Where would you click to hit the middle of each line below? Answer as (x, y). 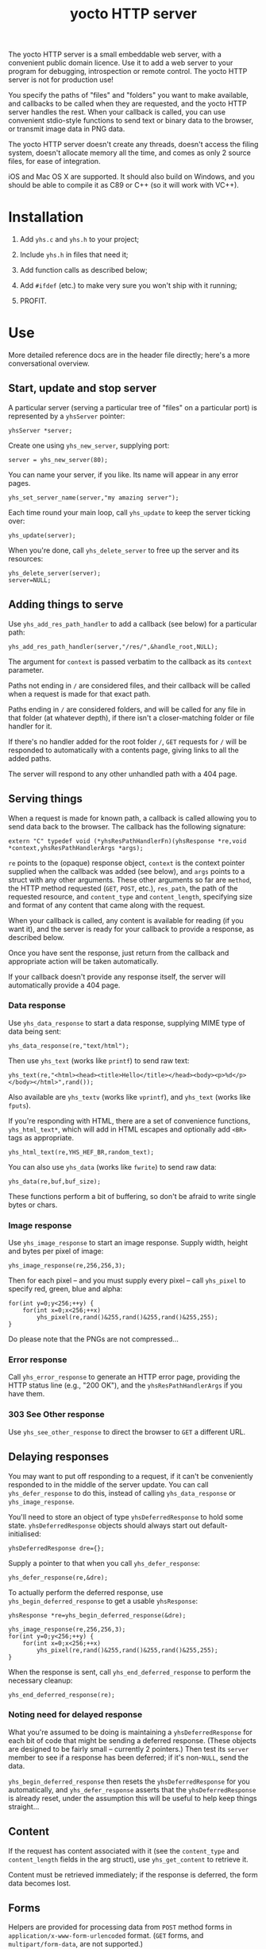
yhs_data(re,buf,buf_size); (55, 1182)
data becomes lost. (40, 1883)
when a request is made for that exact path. (79, 693)
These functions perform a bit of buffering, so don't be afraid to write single (132, 1196)
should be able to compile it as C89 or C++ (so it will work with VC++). (124, 185)
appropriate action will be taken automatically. (83, 961)
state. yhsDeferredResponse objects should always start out (104, 1525)
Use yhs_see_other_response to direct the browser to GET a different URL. (127, 1431)
